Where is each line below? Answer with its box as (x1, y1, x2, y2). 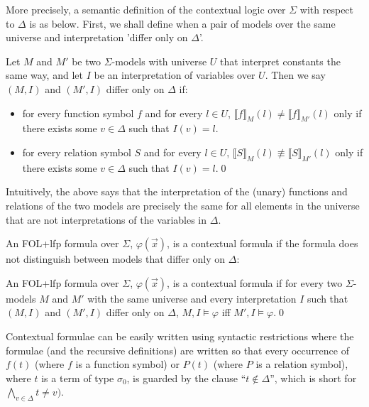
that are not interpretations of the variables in (6, 212, 207, 227)
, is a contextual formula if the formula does (167, 236, 358, 251)
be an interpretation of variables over (94, 67, 255, 82)
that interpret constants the (220, 53, 341, 68)
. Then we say (265, 67, 326, 82)
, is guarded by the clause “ (126, 370, 246, 385)
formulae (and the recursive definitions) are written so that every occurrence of (6, 342, 349, 357)
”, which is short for (270, 370, 357, 385)
